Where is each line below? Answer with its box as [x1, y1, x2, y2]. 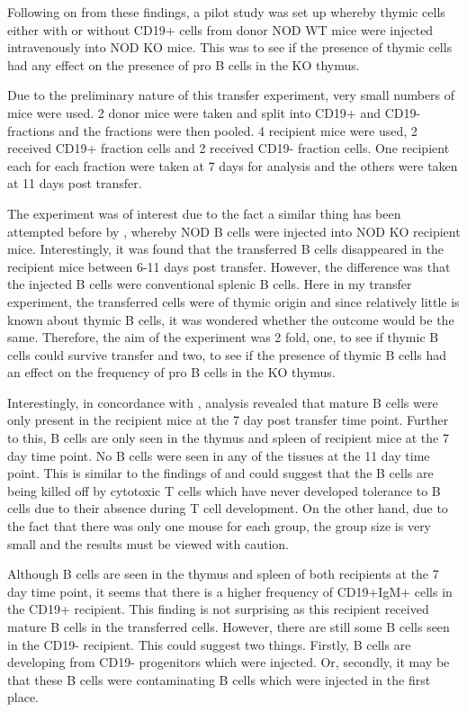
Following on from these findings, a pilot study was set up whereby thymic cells [7, 3, 445, 21]
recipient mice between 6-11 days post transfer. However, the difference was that [7, 257, 451, 275]
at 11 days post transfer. [7, 174, 142, 193]
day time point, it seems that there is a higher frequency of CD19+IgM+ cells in [7, 581, 453, 600]
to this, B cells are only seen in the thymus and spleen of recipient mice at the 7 [7, 428, 449, 447]
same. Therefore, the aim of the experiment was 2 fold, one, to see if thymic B [7, 328, 439, 347]
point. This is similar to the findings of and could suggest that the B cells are [7, 464, 434, 482]
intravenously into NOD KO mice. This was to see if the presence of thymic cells [7, 38, 453, 57]
